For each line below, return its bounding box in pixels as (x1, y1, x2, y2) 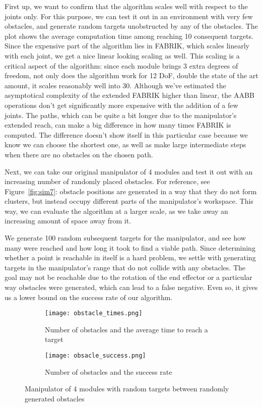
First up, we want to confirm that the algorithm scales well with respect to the (5, 1, 248, 11)
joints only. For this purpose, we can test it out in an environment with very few (5, 11, 253, 21)
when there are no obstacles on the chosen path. (5, 149, 153, 159)
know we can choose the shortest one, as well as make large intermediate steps (5, 139, 246, 150)
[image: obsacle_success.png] (45, 352, 146, 360)
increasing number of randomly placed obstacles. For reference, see (5, 176, 210, 187)
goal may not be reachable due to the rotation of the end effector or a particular (5, 272, 252, 282)
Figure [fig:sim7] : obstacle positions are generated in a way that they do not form (5, 186, 257, 196)
